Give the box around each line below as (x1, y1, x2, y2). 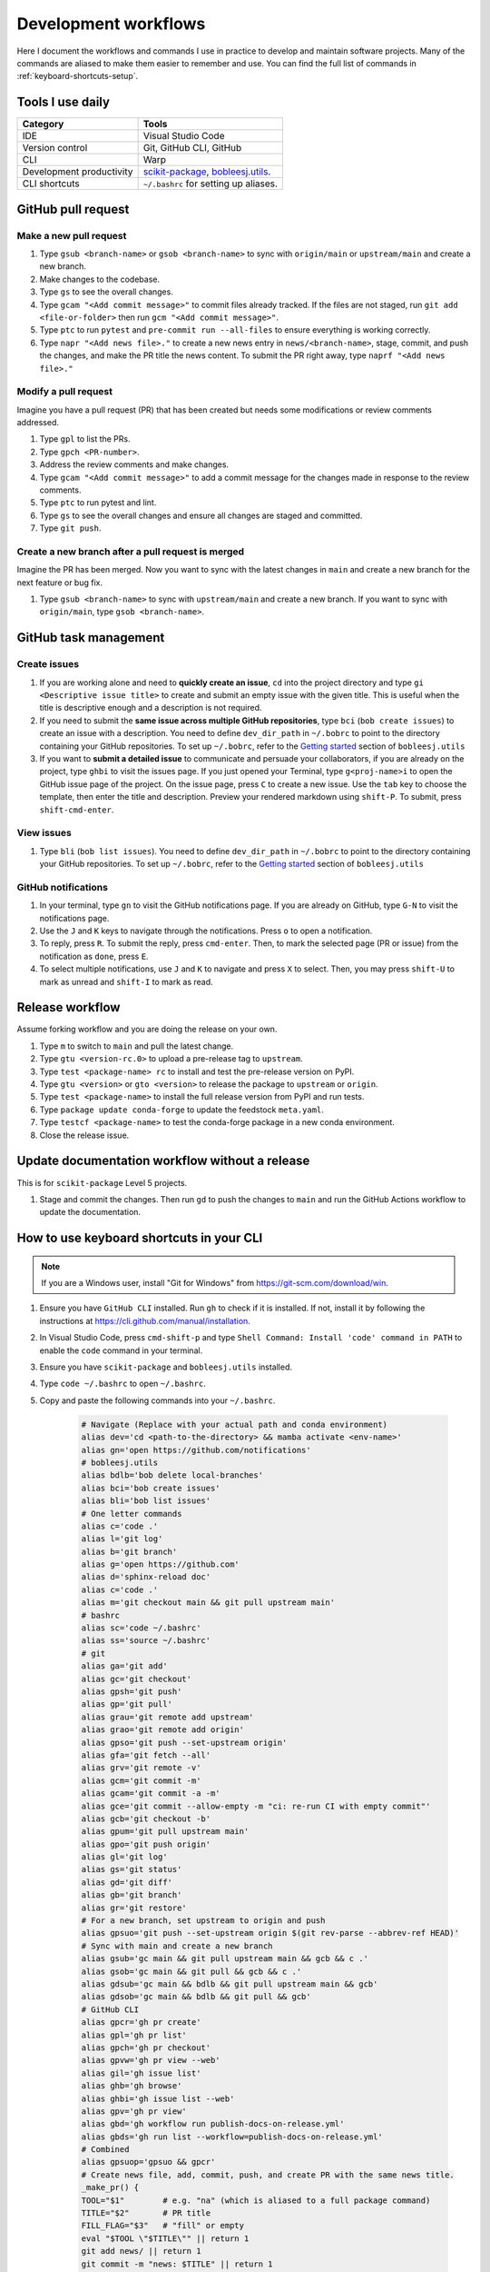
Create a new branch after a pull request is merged (16, 545, 245, 558)
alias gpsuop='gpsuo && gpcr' (81, 2157, 216, 2167)
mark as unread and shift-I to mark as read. (39, 976, 213, 987)
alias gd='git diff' (81, 1877, 172, 1888)
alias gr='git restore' (81, 1902, 188, 1913)
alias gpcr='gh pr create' (81, 2018, 201, 2028)
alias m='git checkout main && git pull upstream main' (81, 1598, 336, 1608)
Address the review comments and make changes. (39, 459, 230, 470)
